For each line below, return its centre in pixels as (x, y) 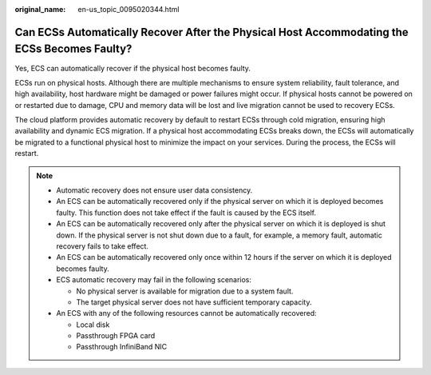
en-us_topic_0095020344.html (129, 9)
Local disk (93, 325)
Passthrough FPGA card (116, 336)
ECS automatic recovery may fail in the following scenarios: (154, 280)
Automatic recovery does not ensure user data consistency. (154, 190)
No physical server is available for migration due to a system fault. (185, 291)
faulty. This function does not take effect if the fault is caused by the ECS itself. (186, 213)
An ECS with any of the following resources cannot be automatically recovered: (186, 313)
